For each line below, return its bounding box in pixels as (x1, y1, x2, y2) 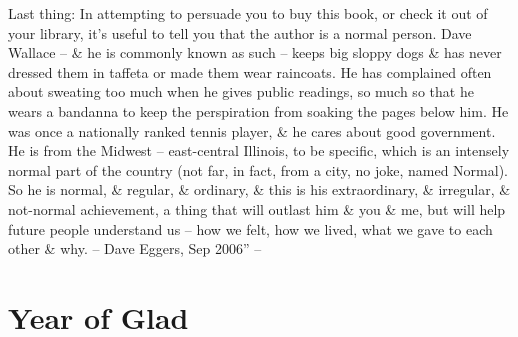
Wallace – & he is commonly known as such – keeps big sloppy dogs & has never (8, 42, 502, 63)
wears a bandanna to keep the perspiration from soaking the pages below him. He (8, 100, 509, 121)
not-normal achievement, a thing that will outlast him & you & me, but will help (8, 198, 506, 219)
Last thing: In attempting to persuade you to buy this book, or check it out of (8, 3, 488, 23)
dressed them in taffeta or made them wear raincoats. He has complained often (8, 61, 492, 82)
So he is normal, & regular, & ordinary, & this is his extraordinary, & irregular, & (8, 179, 511, 200)
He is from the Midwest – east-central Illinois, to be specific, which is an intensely (8, 140, 510, 161)
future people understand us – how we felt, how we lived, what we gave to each (8, 218, 493, 239)
